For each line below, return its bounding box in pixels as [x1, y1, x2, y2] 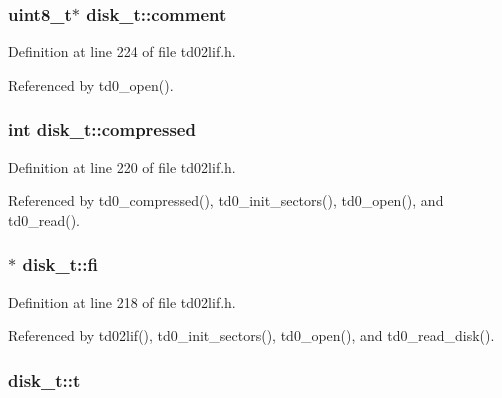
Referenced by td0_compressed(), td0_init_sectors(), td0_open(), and [8, 190, 444, 211]
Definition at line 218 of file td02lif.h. [8, 291, 236, 312]
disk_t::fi [22, 252, 98, 277]
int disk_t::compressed [8, 117, 196, 142]
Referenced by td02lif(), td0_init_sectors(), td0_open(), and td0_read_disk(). [8, 325, 495, 346]
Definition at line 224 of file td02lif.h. [8, 41, 236, 62]
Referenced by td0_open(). [8, 74, 174, 95]
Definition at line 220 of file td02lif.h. [8, 156, 236, 177]
